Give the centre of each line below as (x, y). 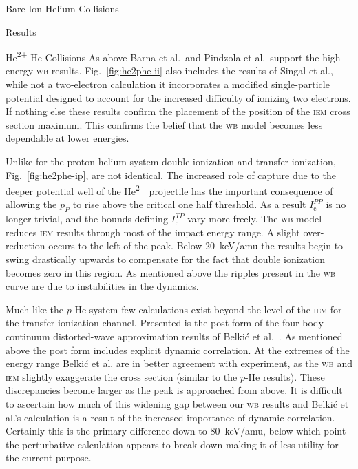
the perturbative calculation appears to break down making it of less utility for (172, 444)
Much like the (34, 309)
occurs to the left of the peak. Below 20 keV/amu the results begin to (196, 246)
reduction (25, 246)
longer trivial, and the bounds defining (87, 219)
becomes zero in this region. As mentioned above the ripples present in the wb (171, 272)
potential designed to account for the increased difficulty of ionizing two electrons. (178, 97)
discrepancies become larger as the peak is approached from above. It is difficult (174, 390)
